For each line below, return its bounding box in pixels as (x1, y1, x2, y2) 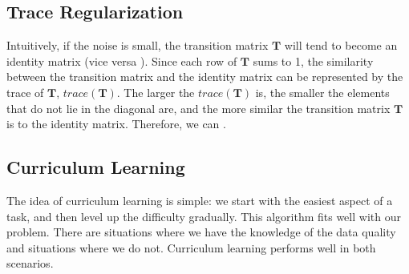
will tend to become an (284, 37, 398, 54)
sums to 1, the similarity (253, 52, 374, 69)
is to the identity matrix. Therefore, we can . (6, 115, 226, 132)
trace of (6, 83, 44, 100)
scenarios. (6, 255, 54, 272)
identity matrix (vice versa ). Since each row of (6, 52, 237, 69)
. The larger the (116, 83, 195, 100)
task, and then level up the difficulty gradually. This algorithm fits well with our (6, 208, 401, 224)
